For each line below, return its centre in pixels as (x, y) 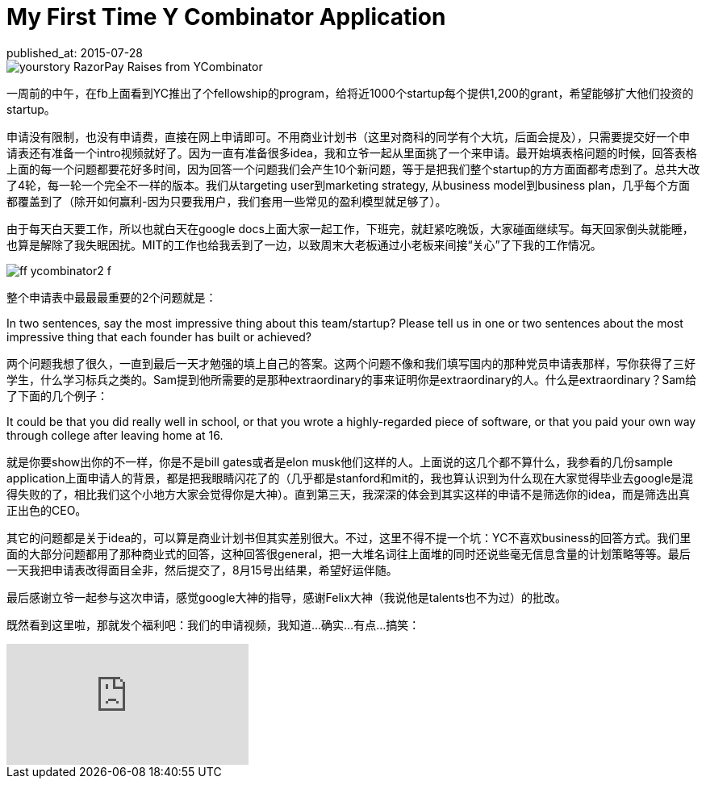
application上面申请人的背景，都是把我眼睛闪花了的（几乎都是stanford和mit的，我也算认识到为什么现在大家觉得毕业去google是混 (350, 478)
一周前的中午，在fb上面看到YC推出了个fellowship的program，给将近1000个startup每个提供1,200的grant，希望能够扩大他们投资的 (350, 93)
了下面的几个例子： (57, 395)
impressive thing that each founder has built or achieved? (159, 336)
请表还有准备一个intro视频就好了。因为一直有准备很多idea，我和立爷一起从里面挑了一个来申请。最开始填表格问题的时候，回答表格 (352, 152)
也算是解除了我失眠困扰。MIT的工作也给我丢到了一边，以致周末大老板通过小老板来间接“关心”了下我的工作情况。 (304, 244)
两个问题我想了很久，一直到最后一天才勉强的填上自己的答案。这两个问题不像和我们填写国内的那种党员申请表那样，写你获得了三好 (351, 363)
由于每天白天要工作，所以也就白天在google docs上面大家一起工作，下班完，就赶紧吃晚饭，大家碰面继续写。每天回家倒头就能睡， (350, 228)
